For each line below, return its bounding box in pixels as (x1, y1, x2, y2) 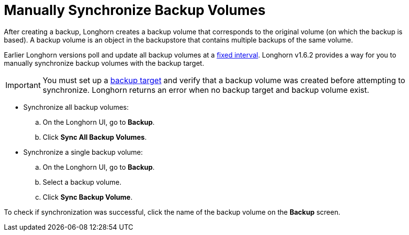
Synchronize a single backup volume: (23, 147, 143, 156)
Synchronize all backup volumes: (23, 103, 129, 111)
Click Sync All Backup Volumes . (43, 132, 147, 141)
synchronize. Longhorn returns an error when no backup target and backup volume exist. (42, 85, 369, 95)
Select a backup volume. (43, 177, 122, 186)
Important (5, 80, 41, 90)
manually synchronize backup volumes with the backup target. (4, 59, 204, 67)
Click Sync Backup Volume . (43, 192, 132, 201)
